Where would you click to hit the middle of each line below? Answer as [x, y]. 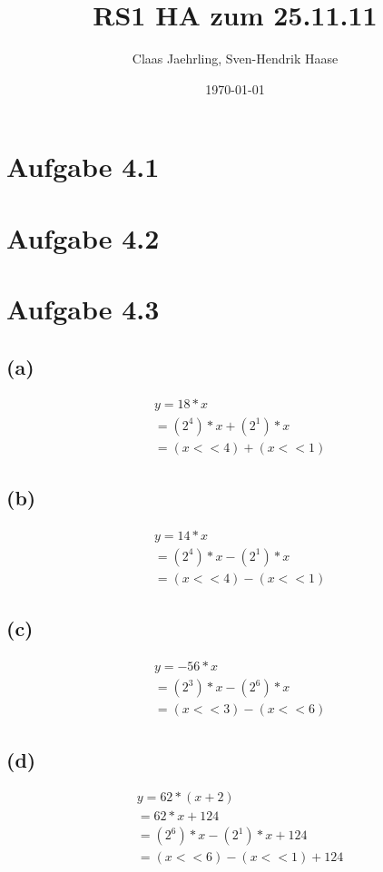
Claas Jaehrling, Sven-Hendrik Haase [235, 59]
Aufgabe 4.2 [83, 237]
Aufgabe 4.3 [83, 309]
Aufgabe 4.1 [83, 167]
